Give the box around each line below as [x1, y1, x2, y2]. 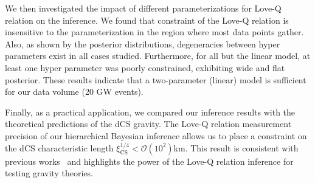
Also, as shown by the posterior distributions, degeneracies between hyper [5, 37, 280, 50]
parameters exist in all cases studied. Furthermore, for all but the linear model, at [5, 49, 311, 62]
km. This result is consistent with [173, 141, 299, 154]
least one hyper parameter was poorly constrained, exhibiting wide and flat [5, 61, 285, 74]
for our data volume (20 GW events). [5, 85, 144, 98]
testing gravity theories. [5, 167, 93, 179]
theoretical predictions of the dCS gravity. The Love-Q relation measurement [5, 117, 292, 130]
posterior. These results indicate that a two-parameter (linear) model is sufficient [5, 73, 306, 86]
